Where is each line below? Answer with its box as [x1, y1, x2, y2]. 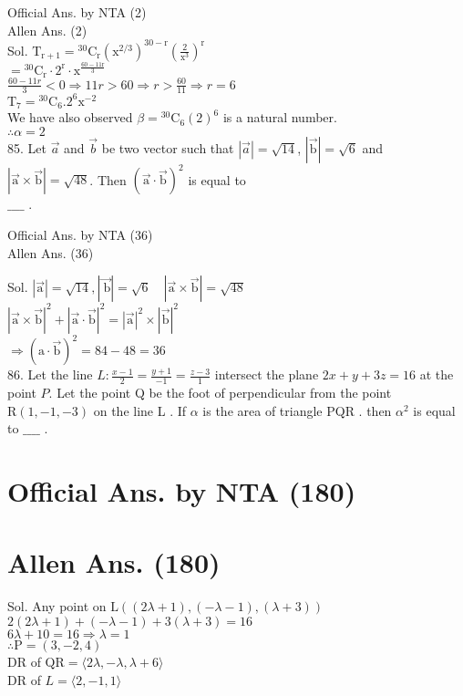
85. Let [7, 138, 46, 157]
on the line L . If [93, 400, 187, 420]
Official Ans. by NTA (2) [7, 3, 147, 21]
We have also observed [7, 108, 133, 127]
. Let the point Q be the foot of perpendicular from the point [48, 383, 392, 402]
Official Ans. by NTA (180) [7, 473, 356, 510]
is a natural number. [222, 108, 337, 127]
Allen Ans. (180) [7, 544, 221, 581]
